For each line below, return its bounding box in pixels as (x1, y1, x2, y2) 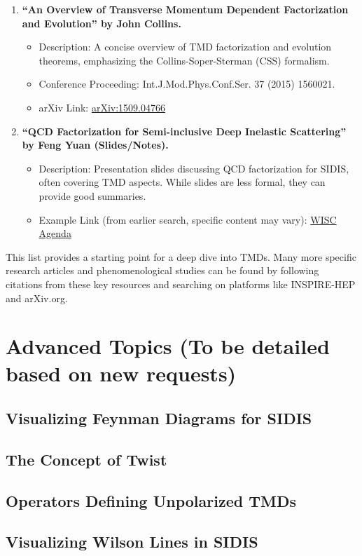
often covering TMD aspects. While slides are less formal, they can (39, 175, 326, 189)
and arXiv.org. (6, 290, 68, 305)
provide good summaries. (39, 188, 146, 203)
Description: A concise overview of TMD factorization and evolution (39, 39, 332, 54)
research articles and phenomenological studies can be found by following (6, 263, 319, 278)
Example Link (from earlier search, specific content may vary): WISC (39, 212, 337, 226)
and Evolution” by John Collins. (22, 15, 181, 30)
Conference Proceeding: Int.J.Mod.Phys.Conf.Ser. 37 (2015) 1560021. (39, 76, 335, 91)
